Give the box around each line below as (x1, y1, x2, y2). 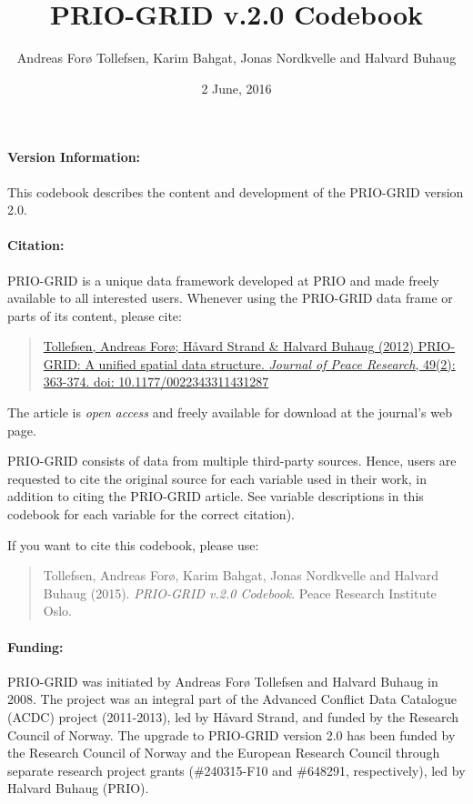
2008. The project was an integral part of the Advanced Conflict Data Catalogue (7, 689, 457, 709)
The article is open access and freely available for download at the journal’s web (7, 403, 452, 422)
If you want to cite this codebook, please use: (7, 535, 259, 554)
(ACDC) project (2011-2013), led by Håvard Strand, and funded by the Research (7, 707, 459, 726)
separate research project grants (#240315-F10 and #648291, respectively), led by (7, 760, 466, 779)
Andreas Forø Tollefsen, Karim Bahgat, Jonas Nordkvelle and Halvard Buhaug (16, 48, 457, 67)
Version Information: (7, 147, 141, 166)
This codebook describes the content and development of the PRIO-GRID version (7, 182, 464, 201)
